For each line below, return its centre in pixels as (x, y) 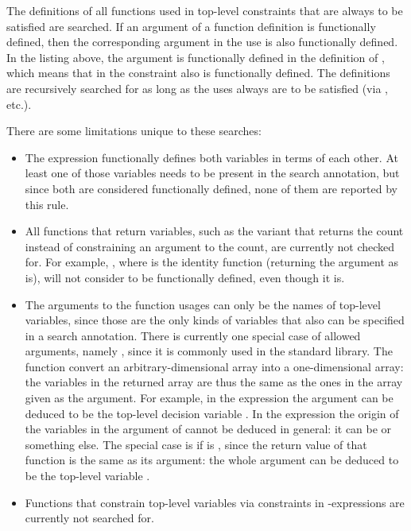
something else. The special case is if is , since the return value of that (196, 444)
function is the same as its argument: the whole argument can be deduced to (212, 460)
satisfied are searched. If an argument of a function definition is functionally (191, 26)
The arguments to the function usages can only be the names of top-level (203, 304)
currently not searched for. (89, 518)
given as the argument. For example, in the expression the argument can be (209, 398)
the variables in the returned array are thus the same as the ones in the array (214, 382)
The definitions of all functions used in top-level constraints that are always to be (205, 10)
